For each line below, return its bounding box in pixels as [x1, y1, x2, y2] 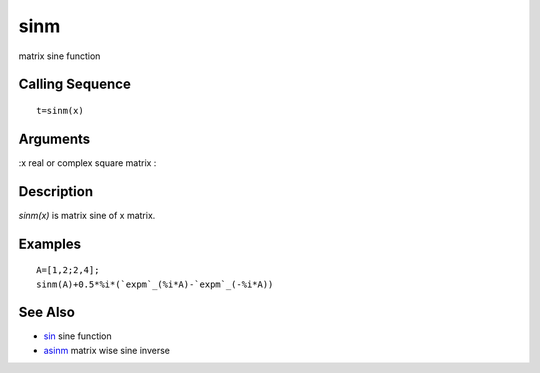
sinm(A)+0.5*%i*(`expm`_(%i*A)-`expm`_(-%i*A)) [36, 278, 274, 290]
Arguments [18, 130, 91, 147]
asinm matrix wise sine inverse [43, 344, 170, 356]
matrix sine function [18, 50, 101, 62]
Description [18, 183, 94, 200]
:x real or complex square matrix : [18, 156, 157, 169]
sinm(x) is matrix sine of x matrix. [18, 209, 156, 221]
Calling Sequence [18, 76, 132, 93]
